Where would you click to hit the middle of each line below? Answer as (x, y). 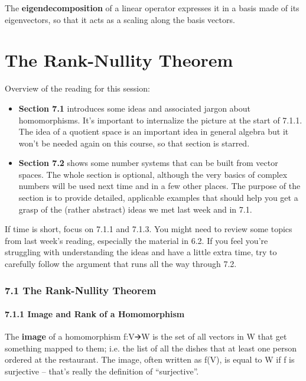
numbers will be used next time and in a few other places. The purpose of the (159, 186)
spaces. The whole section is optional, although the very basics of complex (153, 174)
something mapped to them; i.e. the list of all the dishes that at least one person (151, 348)
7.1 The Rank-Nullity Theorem (81, 290)
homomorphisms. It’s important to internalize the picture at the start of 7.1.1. (160, 120)
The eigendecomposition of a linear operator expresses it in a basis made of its (152, 8)
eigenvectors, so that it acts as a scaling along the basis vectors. (120, 19)
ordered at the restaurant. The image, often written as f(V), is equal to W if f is (150, 359)
